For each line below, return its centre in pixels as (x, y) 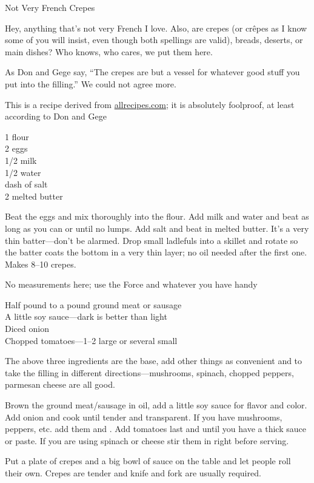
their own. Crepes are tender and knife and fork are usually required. (133, 473)
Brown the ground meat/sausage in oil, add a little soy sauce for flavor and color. (156, 405)
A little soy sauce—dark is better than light (86, 316)
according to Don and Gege (56, 116)
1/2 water (23, 172)
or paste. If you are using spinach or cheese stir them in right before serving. (147, 440)
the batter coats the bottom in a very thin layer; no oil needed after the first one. (156, 252)
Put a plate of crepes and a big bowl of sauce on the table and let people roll (148, 461)
